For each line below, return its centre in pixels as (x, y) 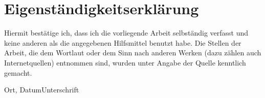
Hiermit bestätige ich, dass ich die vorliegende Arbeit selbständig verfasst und (126, 33)
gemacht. (18, 72)
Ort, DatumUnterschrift (42, 90)
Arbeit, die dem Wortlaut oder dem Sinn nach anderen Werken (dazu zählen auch (133, 53)
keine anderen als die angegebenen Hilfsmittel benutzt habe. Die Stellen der (123, 42)
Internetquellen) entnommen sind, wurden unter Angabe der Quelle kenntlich (125, 62)
